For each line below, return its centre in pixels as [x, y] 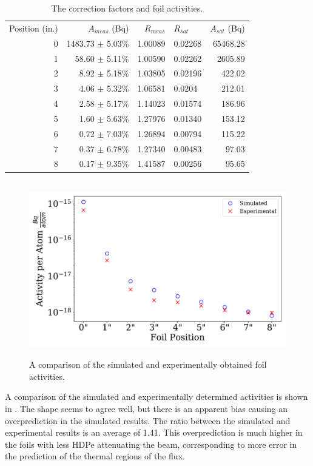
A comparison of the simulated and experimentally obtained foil [148, 364]
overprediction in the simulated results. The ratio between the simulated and [148, 420]
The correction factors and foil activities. [127, 8]
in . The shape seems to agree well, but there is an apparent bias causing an [146, 408]
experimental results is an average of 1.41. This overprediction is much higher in [154, 432]
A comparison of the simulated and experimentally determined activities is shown [156, 397]
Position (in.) [34, 28]
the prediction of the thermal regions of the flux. [95, 456]
